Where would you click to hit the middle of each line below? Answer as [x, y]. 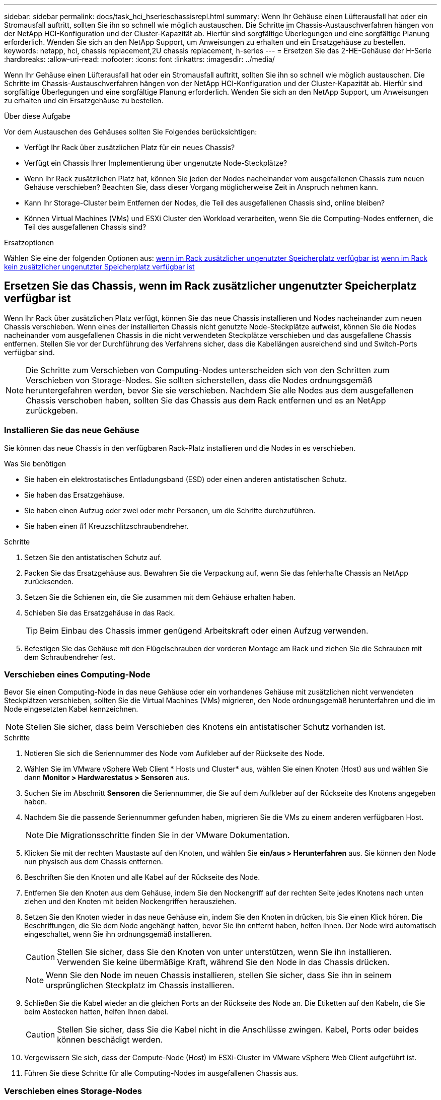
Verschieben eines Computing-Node [77, 674]
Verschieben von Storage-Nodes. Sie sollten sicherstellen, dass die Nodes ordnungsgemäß [199, 380]
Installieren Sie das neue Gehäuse [72, 430]
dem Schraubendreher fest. [70, 657]
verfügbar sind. [29, 352]
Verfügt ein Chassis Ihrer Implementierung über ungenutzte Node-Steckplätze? [156, 163]
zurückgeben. [52, 410]
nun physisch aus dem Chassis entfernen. [94, 862]
